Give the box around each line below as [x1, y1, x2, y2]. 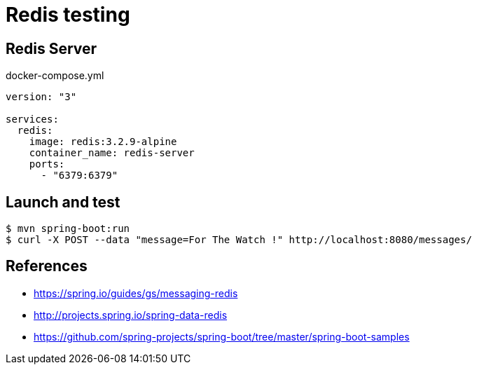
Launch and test [6, 193, 120, 211]
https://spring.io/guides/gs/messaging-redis [34, 287, 238, 299]
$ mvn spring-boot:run [6, 223, 130, 235]
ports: [29, 158, 65, 170]
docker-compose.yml [6, 69, 104, 82]
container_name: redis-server [29, 147, 195, 159]
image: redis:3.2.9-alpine [29, 136, 177, 148]
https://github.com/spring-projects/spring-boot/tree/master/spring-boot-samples [34, 330, 410, 343]
